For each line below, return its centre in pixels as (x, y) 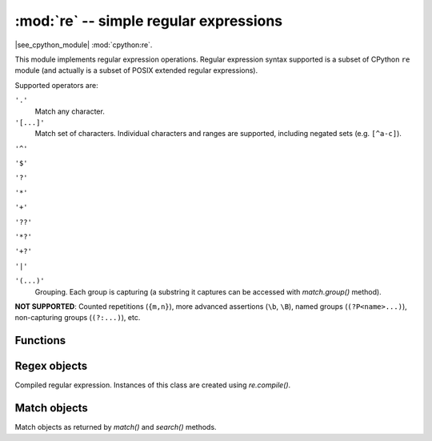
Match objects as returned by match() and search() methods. (116, 427)
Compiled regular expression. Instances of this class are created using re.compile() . (153, 385)
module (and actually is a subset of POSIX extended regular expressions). (136, 70)
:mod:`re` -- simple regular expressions (149, 21)
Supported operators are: (57, 85)
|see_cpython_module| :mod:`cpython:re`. (84, 45)
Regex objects (51, 366)
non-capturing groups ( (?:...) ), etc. (78, 318)
